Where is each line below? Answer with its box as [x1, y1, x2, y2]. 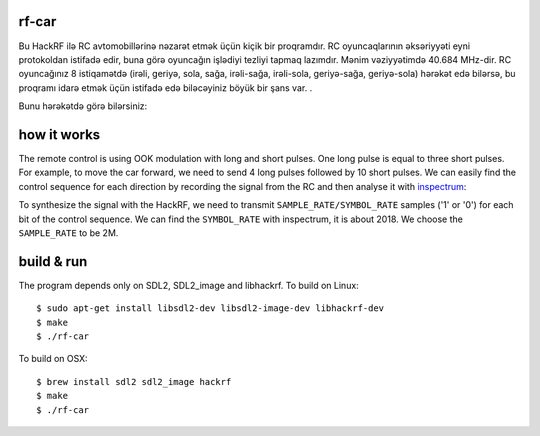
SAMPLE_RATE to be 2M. [18, 226, 119, 239]
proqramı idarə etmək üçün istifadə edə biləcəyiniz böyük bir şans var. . [18, 81, 313, 94]
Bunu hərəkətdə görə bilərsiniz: [18, 100, 148, 112]
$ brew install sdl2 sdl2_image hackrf [36, 376, 232, 387]
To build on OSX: [18, 353, 89, 365]
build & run [18, 253, 88, 270]
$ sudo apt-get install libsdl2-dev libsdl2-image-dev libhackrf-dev [36, 303, 385, 314]
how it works [18, 126, 101, 143]
